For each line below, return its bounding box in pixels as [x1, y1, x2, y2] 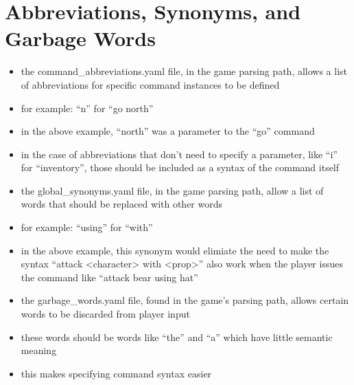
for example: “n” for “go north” [21, 100, 154, 115]
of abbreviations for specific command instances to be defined [21, 77, 280, 91]
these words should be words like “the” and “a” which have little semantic [21, 329, 333, 344]
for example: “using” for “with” [21, 220, 153, 234]
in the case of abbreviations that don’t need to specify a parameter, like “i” [21, 146, 338, 161]
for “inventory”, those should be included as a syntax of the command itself [21, 160, 340, 175]
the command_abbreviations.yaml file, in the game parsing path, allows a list [21, 64, 348, 78]
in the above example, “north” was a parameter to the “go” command [21, 124, 315, 138]
